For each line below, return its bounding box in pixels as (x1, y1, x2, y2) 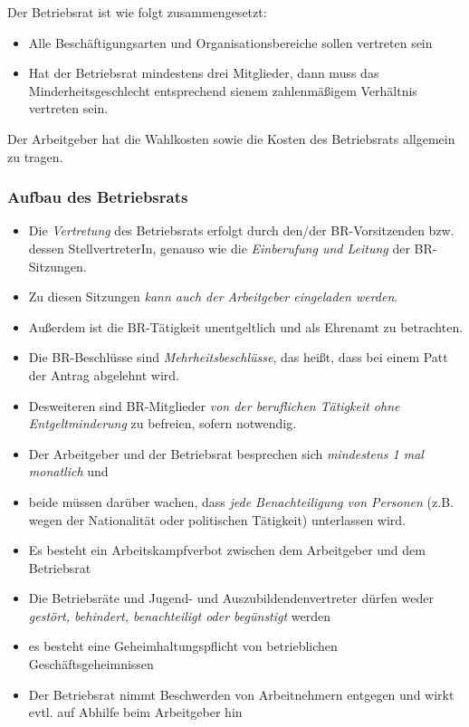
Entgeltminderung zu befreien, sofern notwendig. (28, 414, 297, 433)
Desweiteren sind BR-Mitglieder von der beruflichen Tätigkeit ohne (28, 396, 400, 415)
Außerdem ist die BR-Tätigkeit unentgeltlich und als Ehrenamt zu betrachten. (28, 317, 464, 336)
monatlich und (28, 462, 109, 481)
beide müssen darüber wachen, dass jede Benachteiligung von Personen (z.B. (28, 492, 454, 511)
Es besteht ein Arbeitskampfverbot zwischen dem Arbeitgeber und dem (28, 540, 426, 560)
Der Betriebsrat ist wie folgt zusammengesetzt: (7, 3, 267, 21)
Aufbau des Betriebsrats (7, 186, 188, 208)
